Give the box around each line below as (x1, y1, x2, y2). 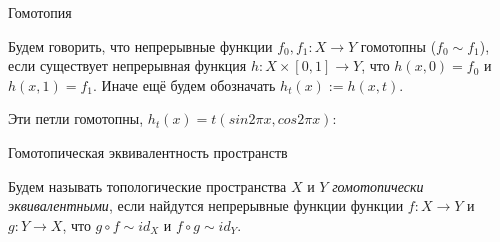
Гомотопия (8, 2, 72, 22)
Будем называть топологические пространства (8, 175, 287, 196)
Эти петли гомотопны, (8, 108, 144, 129)
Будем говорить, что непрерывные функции (8, 35, 273, 56)
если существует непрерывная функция (8, 55, 247, 76)
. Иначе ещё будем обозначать (93, 74, 276, 95)
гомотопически (332, 175, 424, 196)
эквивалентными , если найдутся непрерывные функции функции (8, 195, 404, 216)
